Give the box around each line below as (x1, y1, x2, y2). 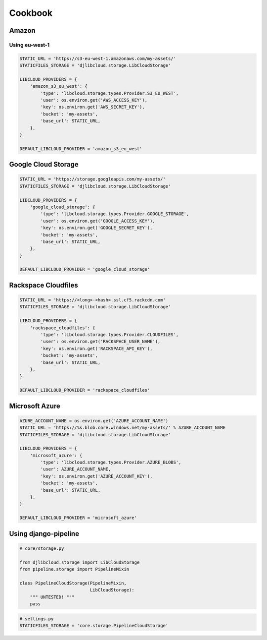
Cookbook (9, 7, 53, 18)
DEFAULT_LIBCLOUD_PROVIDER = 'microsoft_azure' (19, 515, 137, 521)
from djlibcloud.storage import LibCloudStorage (19, 559, 140, 565)
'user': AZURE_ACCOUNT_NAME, (40, 466, 111, 472)
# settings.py (19, 616, 54, 622)
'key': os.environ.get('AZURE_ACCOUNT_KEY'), (40, 473, 153, 479)
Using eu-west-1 (9, 41, 49, 48)
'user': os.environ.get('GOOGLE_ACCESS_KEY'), (40, 218, 155, 224)
